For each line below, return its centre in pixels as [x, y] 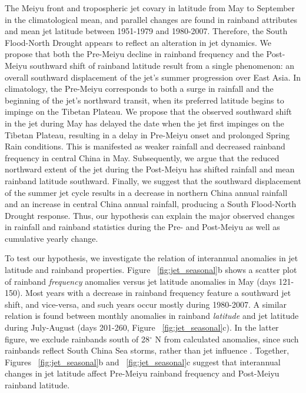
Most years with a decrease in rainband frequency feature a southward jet [158, 293]
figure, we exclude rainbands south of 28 [77, 339]
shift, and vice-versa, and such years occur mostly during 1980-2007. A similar [146, 304]
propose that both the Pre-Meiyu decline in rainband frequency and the [134, 54]
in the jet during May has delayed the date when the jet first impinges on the [144, 123]
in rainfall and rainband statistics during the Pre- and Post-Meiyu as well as [142, 227]
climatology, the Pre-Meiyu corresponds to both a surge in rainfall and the [139, 89]
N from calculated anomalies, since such [227, 339]
